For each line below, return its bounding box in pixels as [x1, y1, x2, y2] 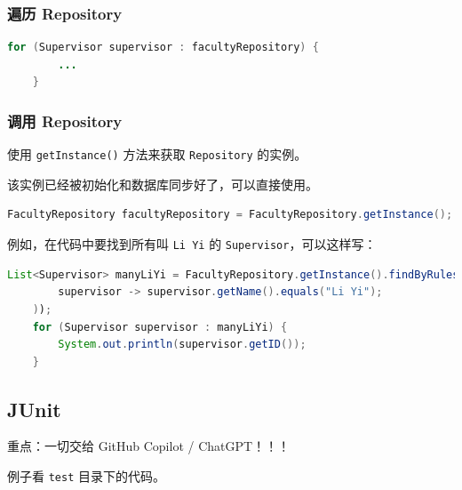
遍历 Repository [7, 2, 123, 24]
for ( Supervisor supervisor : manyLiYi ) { [32, 320, 288, 333]
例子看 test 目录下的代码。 [7, 467, 165, 486]
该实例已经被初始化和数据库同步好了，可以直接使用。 [7, 174, 318, 193]
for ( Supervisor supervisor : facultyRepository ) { [7, 41, 319, 54]
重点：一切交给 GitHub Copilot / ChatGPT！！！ [7, 437, 291, 455]
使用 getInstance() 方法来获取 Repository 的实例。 [7, 145, 307, 164]
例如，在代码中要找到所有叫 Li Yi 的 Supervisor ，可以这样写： [7, 235, 377, 253]
